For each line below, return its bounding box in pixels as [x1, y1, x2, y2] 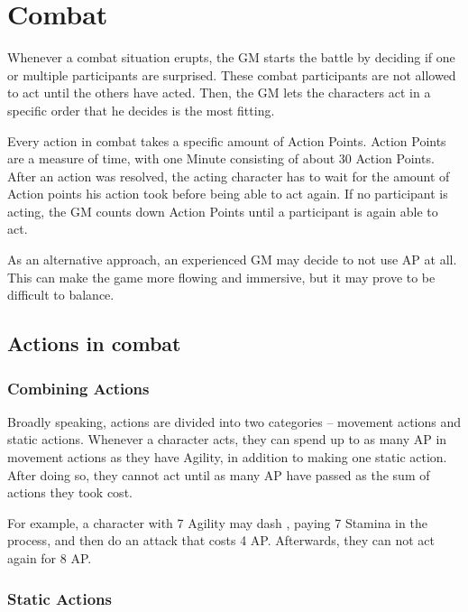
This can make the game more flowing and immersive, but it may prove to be [7, 267, 436, 286]
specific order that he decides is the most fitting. [7, 100, 275, 119]
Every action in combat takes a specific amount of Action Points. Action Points [7, 131, 446, 150]
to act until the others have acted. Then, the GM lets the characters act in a [7, 83, 431, 102]
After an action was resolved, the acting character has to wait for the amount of [7, 166, 450, 185]
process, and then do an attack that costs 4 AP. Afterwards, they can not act [7, 531, 435, 550]
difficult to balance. [7, 285, 115, 304]
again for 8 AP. [7, 549, 92, 567]
